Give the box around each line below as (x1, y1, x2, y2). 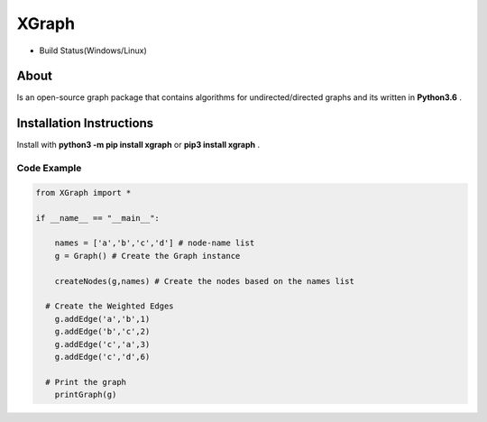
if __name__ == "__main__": (35, 213, 160, 223)
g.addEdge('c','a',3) (54, 339, 151, 349)
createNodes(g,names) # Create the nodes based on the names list (54, 276, 355, 286)
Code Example (16, 162, 82, 175)
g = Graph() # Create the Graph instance (54, 251, 241, 261)
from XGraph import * (35, 188, 132, 197)
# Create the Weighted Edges (45, 301, 175, 311)
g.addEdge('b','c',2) (54, 326, 151, 337)
